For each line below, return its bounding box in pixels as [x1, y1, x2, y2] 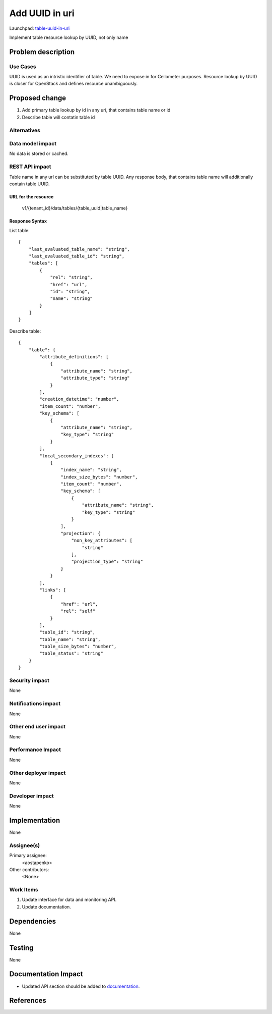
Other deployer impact [9, 769, 66, 776]
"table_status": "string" [39, 651, 103, 656]
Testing [9, 943, 34, 952]
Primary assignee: [9, 852, 47, 859]
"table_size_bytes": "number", [39, 644, 117, 650]
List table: [9, 227, 30, 233]
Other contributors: [9, 866, 49, 873]
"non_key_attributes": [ [71, 538, 133, 544]
